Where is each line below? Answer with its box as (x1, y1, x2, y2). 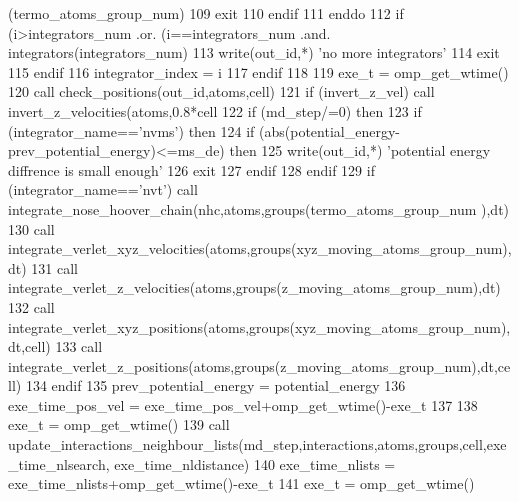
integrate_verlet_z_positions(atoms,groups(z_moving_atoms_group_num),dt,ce (8, 355, 511, 376)
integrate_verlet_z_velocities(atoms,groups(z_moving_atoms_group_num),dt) (8, 277, 501, 298)
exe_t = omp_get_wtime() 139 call (8, 414, 230, 435)
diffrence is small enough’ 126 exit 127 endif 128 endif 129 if (8, 159, 375, 180)
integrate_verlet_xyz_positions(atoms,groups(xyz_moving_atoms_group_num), (8, 316, 511, 337)
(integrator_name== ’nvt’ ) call (8, 179, 198, 200)
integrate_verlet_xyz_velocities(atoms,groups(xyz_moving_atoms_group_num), (8, 238, 512, 259)
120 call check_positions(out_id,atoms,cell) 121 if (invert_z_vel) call (8, 81, 435, 102)
